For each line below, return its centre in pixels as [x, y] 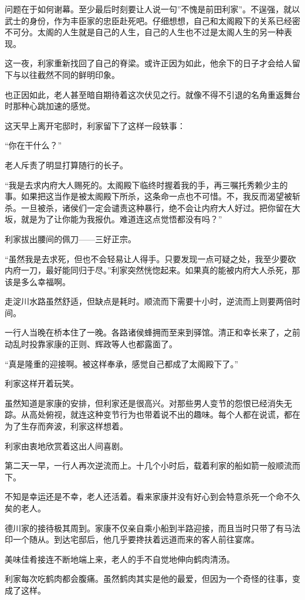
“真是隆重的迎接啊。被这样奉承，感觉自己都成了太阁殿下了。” [122, 363]
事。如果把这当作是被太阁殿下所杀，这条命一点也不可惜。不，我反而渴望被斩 [152, 196]
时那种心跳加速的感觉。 [50, 106]
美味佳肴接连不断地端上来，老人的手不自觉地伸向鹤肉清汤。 [120, 559]
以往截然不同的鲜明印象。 [70, 74]
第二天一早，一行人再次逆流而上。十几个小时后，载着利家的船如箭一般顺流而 [152, 465]
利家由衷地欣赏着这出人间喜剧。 [66, 445]
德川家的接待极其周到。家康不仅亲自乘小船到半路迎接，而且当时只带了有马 [148, 528]
